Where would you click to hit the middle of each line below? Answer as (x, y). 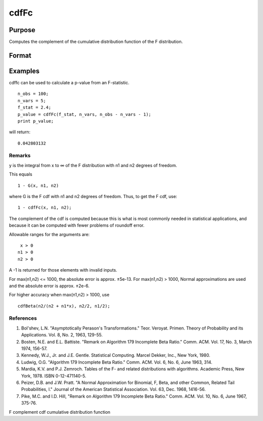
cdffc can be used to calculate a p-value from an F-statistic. (69, 82)
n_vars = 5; (32, 101)
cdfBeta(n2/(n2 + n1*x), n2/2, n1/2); (64, 306)
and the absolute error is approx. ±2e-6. (49, 286)
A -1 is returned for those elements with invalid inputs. (63, 270)
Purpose (22, 30)
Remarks (20, 156)
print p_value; (36, 121)
